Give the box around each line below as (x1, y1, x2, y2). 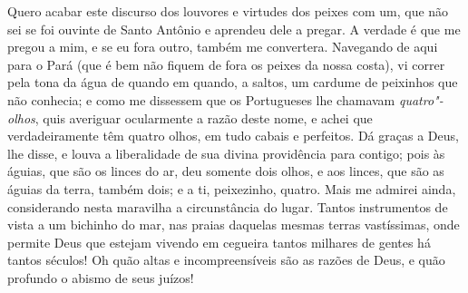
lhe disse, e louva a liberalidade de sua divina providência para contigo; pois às (7, 143, 445, 162)
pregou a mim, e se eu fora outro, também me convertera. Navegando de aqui (7, 37, 438, 56)
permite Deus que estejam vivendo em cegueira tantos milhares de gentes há (7, 232, 431, 251)
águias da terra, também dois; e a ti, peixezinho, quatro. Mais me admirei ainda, (7, 179, 456, 198)
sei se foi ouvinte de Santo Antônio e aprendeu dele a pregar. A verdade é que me (7, 19, 461, 38)
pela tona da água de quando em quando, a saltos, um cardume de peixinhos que (7, 73, 458, 92)
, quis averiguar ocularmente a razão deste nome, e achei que (34, 108, 373, 127)
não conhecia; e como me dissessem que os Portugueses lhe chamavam (7, 90, 395, 109)
